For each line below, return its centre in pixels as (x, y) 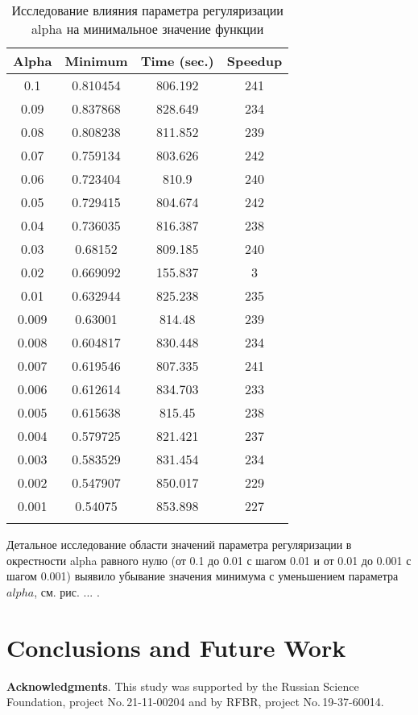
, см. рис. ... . (67, 591)
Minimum (96, 61)
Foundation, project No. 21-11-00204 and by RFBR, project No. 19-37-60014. (195, 702)
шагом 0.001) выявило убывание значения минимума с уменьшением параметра (203, 576)
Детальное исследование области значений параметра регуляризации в (179, 544)
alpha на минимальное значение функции (148, 29)
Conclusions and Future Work (176, 647)
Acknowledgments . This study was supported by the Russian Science (183, 686)
